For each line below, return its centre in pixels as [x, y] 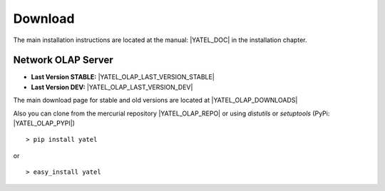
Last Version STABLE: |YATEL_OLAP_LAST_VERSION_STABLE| [123, 77]
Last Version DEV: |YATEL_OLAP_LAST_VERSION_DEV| [112, 87]
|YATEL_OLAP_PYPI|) [44, 123]
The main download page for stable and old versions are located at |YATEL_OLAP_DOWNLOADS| [155, 100]
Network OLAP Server [63, 60]
